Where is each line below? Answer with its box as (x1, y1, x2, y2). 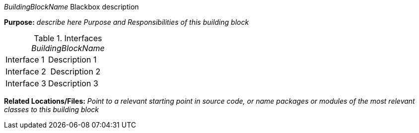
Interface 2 (5, 66, 46, 76)
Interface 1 (5, 55, 45, 65)
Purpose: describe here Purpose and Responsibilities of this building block (4, 18, 249, 26)
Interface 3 (5, 78, 46, 88)
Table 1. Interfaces (34, 33, 102, 43)
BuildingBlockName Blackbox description (4, 2, 139, 11)
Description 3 (48, 78, 98, 88)
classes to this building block (4, 105, 99, 114)
